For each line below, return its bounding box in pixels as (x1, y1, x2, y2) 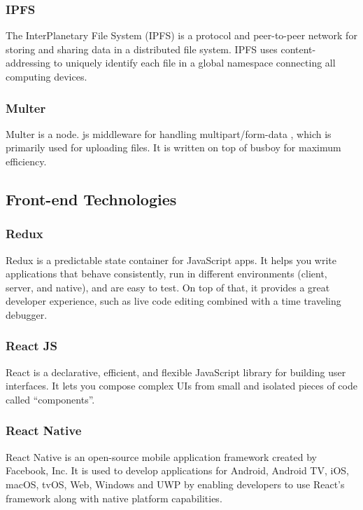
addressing (6, 55, 50, 70)
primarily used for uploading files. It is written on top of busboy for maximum (6, 140, 341, 155)
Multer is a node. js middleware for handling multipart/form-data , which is (6, 126, 332, 141)
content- (280, 41, 316, 56)
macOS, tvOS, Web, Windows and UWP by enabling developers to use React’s (6, 476, 345, 491)
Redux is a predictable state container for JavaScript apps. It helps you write (6, 252, 337, 267)
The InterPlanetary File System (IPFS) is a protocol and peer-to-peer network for (6, 28, 357, 43)
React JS (6, 337, 57, 354)
